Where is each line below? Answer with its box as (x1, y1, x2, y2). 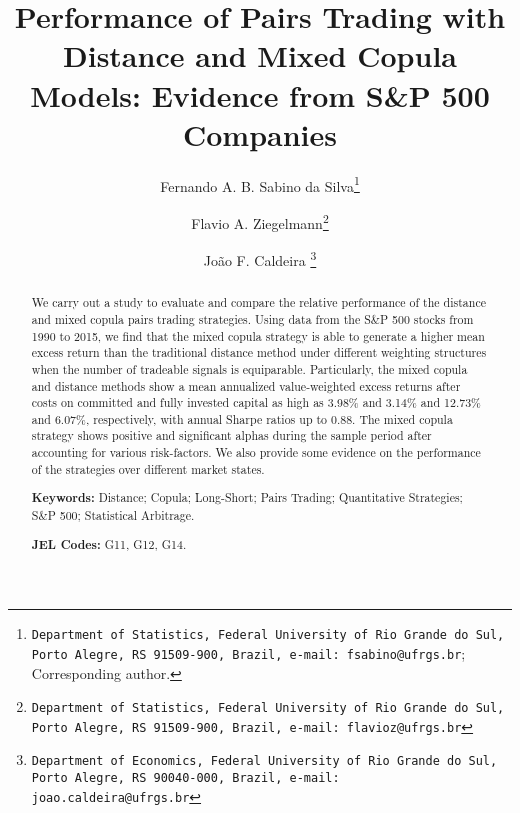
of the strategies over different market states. (31, 460, 265, 477)
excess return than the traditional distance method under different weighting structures (31, 344, 487, 361)
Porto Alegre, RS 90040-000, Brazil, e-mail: (31, 771, 340, 786)
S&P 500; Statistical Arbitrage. (31, 507, 195, 523)
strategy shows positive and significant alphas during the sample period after (31, 427, 432, 444)
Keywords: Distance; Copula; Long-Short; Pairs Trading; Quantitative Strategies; (31, 489, 463, 507)
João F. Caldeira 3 (203, 247, 317, 270)
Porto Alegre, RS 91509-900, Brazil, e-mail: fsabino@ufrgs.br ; (31, 642, 466, 663)
